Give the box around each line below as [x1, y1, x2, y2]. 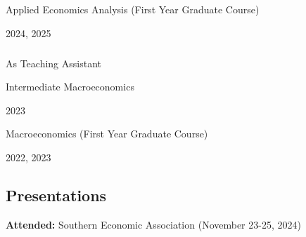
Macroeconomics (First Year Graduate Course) [6, 126, 208, 141]
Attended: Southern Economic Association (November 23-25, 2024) [6, 217, 301, 231]
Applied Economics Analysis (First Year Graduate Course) [6, 2, 260, 16]
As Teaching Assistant [6, 55, 102, 70]
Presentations [6, 184, 107, 205]
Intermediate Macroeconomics [6, 79, 134, 94]
